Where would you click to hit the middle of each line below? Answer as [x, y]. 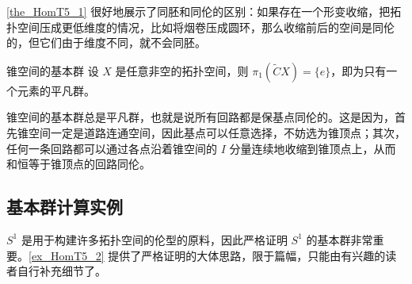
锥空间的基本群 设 [53, 70]
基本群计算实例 [65, 207]
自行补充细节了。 [61, 271]
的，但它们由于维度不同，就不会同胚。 [106, 42]
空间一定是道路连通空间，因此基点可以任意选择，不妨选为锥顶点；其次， [217, 132]
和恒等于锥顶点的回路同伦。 [78, 164]
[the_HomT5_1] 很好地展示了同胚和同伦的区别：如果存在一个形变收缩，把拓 [204, 11]
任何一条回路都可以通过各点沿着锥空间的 [112, 148]
